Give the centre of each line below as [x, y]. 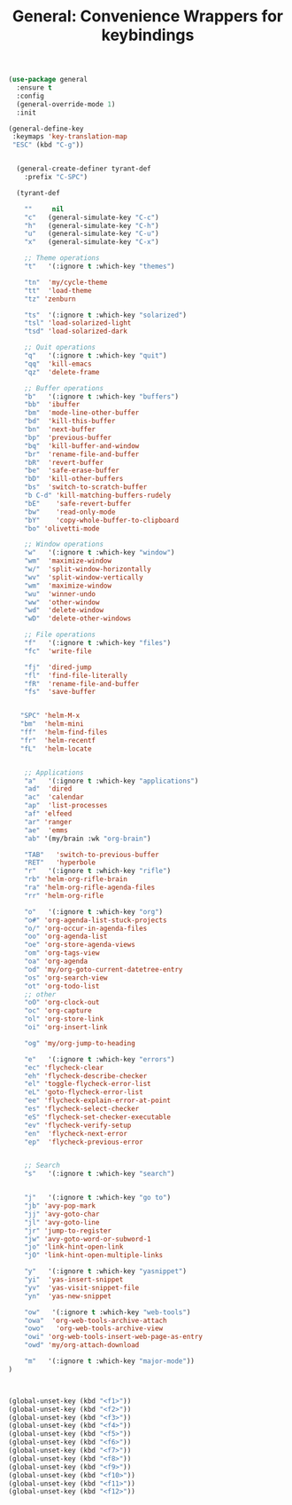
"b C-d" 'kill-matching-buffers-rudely [98, 496]
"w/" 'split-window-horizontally [88, 570]
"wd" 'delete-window [64, 611]
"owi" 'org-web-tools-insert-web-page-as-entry [113, 1337]
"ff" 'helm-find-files [64, 733]
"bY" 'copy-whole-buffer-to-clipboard [101, 520]
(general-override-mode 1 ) [66, 104]
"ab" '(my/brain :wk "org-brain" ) [88, 839]
